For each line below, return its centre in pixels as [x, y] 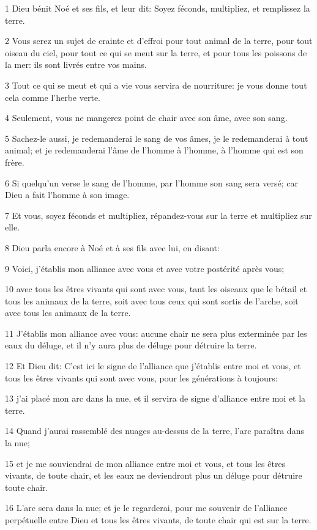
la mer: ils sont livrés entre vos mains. [76, 64]
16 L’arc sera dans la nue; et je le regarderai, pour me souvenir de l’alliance [146, 508]
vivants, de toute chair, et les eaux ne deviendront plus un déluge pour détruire [154, 475]
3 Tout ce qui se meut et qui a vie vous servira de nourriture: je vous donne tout [156, 85]
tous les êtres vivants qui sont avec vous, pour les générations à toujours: [141, 377]
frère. [15, 162]
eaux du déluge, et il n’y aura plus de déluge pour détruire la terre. [131, 345]
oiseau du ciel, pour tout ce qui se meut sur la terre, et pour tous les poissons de [156, 52]
